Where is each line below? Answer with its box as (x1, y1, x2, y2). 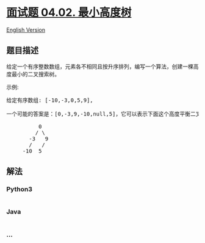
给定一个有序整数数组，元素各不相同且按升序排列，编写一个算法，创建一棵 (6, 62, 193, 70)
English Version (6, 26, 46, 34)
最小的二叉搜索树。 (11, 70, 60, 78)
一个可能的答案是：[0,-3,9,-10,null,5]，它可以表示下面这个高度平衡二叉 (6, 111, 201, 117)
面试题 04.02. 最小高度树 (6, 5, 132, 20)
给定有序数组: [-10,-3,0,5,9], (6, 96, 93, 104)
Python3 (6, 185, 32, 194)
